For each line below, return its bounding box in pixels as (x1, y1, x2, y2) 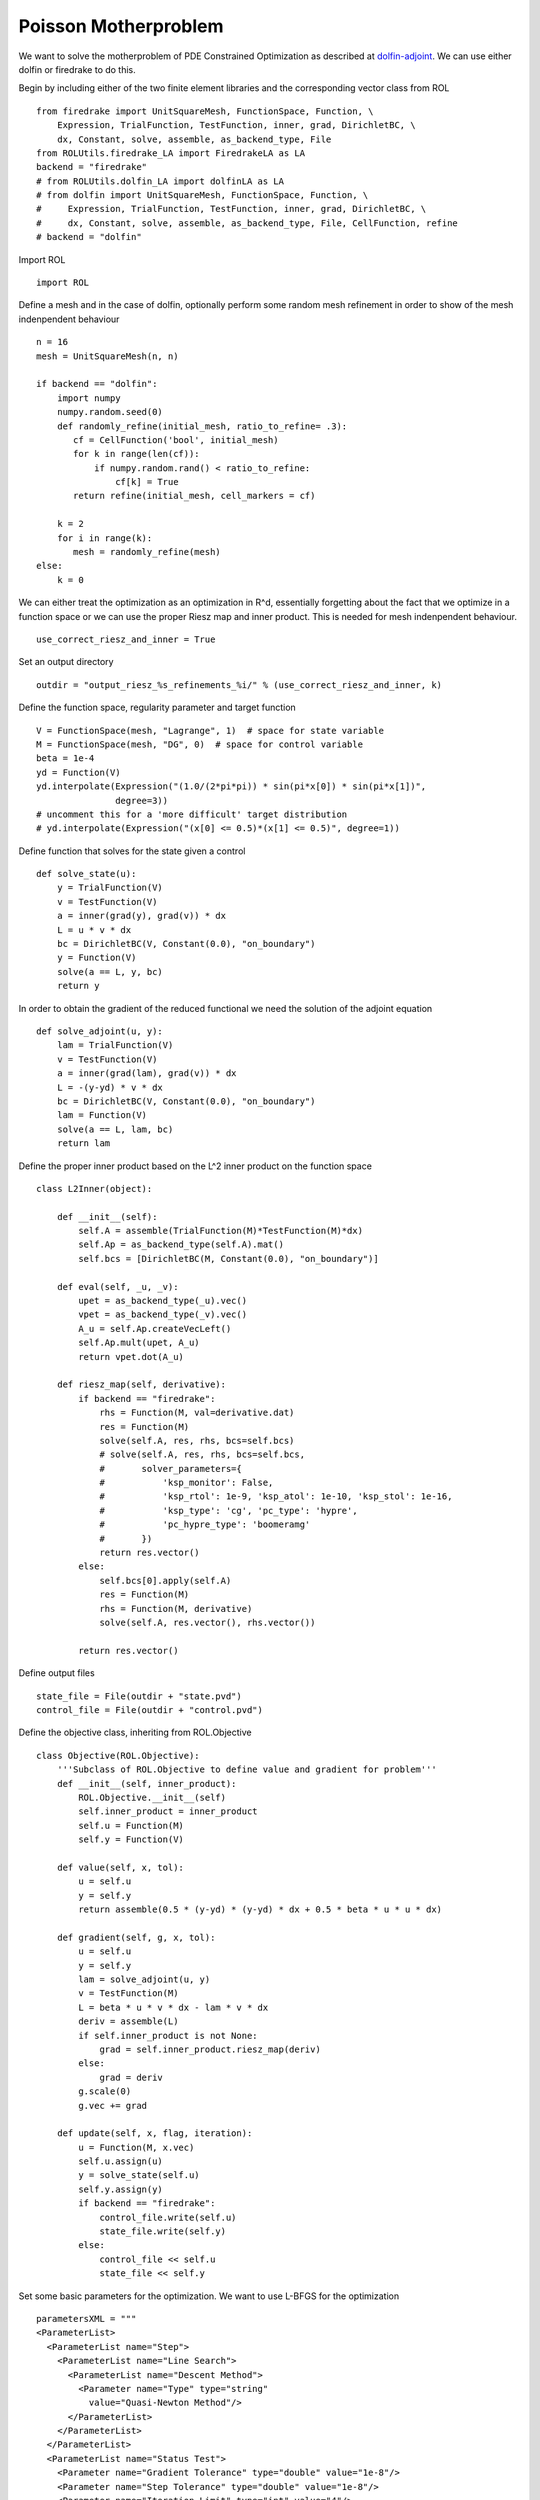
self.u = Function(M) (78, 1820, 185, 1831)
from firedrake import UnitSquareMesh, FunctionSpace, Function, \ (36, 105, 374, 117)
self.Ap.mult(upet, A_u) (78, 1337, 200, 1349)
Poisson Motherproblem (18, 15, 224, 37)
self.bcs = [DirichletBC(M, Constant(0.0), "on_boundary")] (78, 1253, 379, 1264)
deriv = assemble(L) (78, 2016, 179, 2027)
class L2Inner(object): (36, 1183, 153, 1194)
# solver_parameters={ (99, 1463, 242, 1474)
